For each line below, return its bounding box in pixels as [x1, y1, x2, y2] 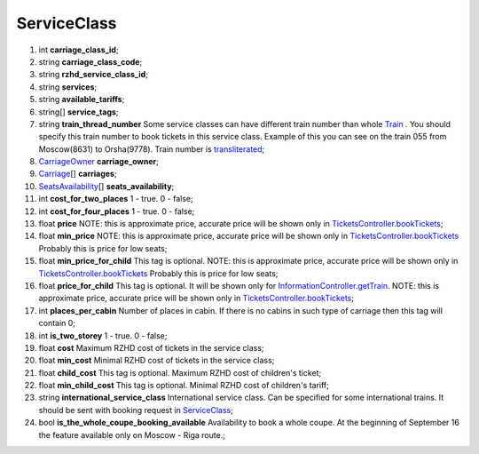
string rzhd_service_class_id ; [38, 69, 148, 80]
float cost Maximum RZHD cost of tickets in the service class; [38, 342, 265, 353]
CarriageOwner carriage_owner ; [38, 156, 159, 167]
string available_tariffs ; [38, 94, 125, 105]
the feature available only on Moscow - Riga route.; [38, 429, 226, 440]
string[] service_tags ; [38, 107, 119, 117]
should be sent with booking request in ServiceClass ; [38, 404, 234, 415]
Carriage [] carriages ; [38, 169, 117, 179]
